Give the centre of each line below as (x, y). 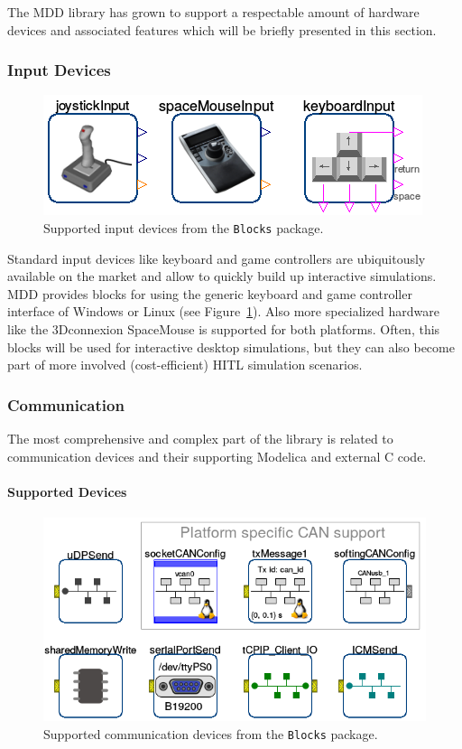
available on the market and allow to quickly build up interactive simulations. (222, 276)
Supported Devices (67, 491)
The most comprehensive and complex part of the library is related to (200, 439)
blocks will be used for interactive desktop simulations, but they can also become (231, 346)
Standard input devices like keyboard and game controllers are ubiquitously (217, 258)
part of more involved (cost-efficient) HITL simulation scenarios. (185, 365)
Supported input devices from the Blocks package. (184, 228)
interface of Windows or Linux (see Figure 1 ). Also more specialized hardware (223, 311)
